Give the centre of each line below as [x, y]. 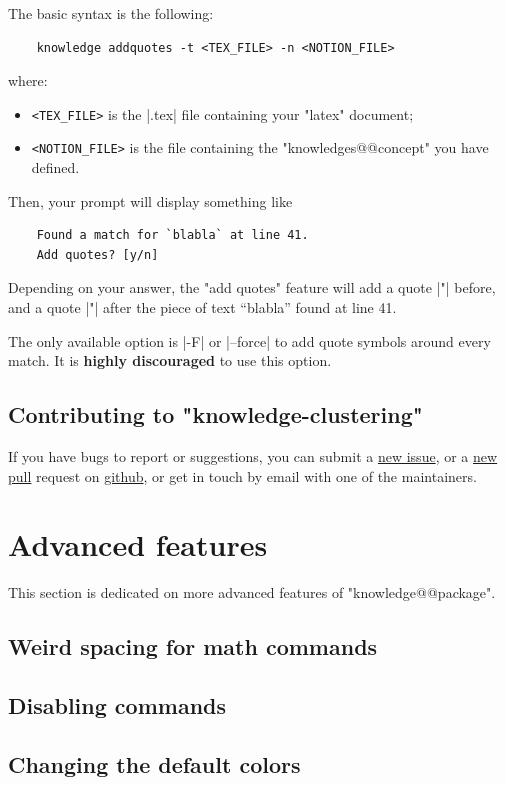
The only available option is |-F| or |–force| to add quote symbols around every [249, 340]
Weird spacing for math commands [193, 646]
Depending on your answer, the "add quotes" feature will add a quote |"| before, [252, 287]
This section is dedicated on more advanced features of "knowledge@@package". [252, 592]
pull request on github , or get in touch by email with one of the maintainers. [242, 475]
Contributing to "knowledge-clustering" [215, 414]
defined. [55, 167]
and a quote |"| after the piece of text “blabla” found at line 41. [202, 307]
